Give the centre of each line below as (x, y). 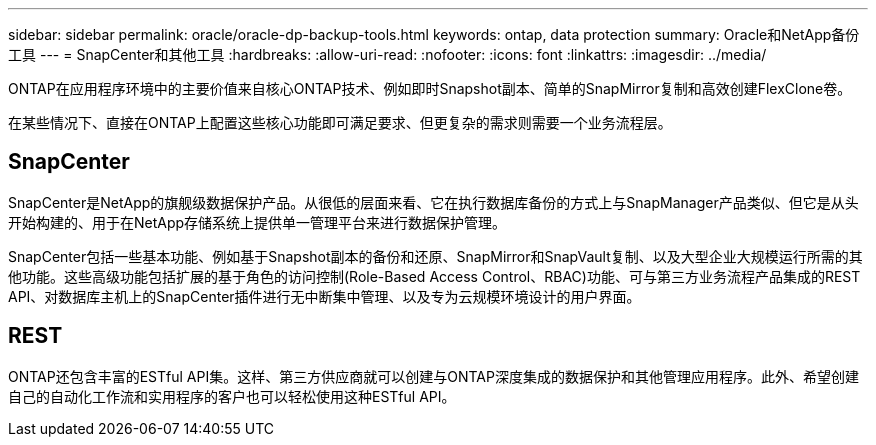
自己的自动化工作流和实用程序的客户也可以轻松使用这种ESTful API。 (232, 396)
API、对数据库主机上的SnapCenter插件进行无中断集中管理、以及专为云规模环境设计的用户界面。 (324, 296)
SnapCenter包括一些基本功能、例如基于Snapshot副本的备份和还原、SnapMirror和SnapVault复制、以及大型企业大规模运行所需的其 (435, 256)
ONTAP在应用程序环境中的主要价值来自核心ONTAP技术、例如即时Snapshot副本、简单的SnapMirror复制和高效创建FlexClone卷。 (430, 88)
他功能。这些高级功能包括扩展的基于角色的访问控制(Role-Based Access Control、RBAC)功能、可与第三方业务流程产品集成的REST (434, 276)
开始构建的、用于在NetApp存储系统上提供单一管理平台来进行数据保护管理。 (257, 222)
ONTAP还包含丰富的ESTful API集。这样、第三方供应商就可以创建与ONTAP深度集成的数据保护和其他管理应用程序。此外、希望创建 (433, 376)
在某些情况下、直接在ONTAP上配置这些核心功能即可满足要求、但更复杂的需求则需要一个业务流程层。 (340, 122)
